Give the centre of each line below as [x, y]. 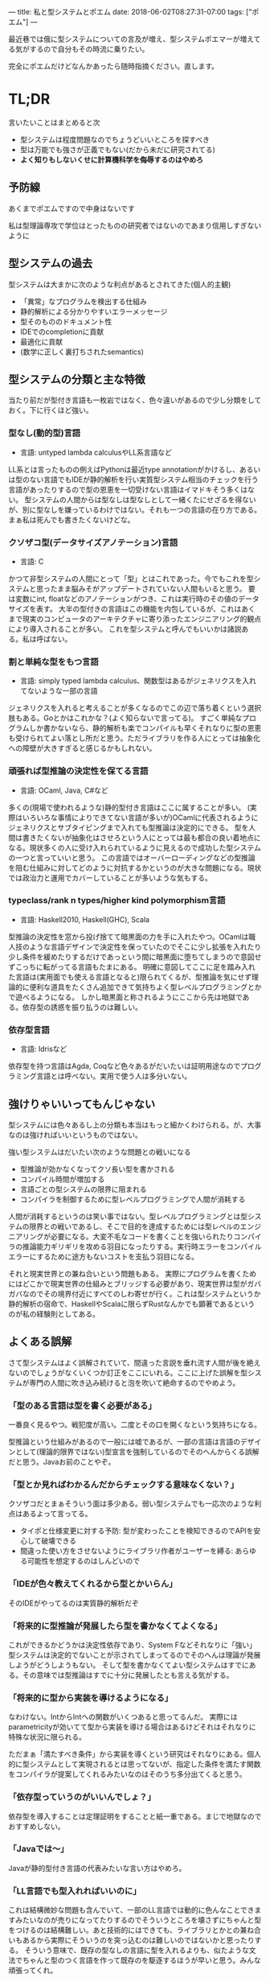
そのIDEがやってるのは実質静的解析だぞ [74, 1603]
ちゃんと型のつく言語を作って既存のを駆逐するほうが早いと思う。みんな [141, 1960]
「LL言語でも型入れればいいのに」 [75, 1891]
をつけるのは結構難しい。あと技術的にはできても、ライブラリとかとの [124, 1930]
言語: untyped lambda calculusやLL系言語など [96, 452]
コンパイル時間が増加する [62, 1179]
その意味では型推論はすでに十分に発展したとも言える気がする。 [128, 1675]
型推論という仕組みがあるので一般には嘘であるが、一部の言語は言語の [125, 1442]
